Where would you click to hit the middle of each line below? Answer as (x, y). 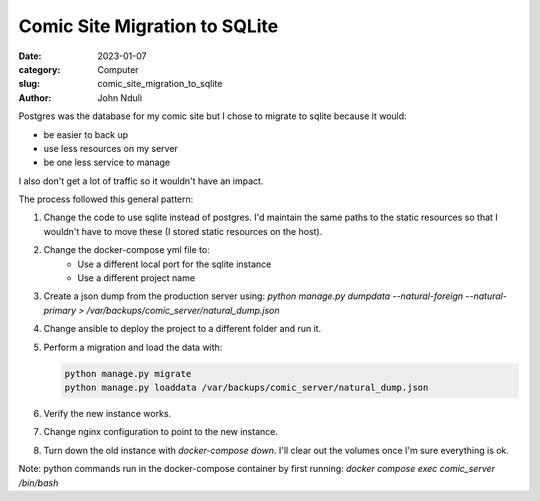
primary (60, 310)
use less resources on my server (111, 148)
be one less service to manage (106, 162)
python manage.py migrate (128, 373)
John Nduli (120, 97)
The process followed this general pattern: (106, 199)
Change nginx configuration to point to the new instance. (161, 432)
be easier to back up (86, 134)
